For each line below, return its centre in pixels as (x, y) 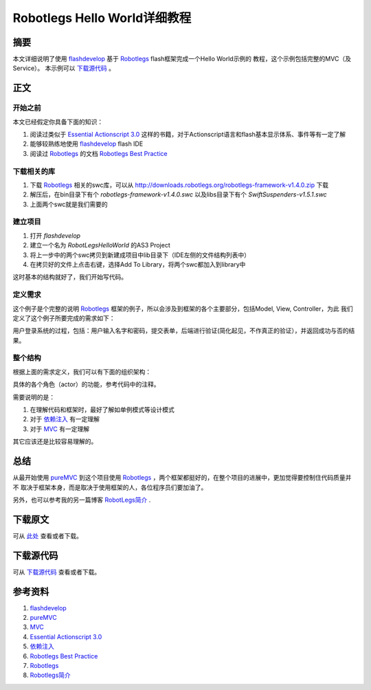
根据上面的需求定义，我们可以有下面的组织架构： (82, 372)
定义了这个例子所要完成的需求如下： (64, 318)
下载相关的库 (34, 171)
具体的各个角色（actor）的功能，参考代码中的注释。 (86, 384)
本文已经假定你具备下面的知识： (58, 122)
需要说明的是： (34, 397)
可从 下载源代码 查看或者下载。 (57, 572)
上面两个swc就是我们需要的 (69, 204)
